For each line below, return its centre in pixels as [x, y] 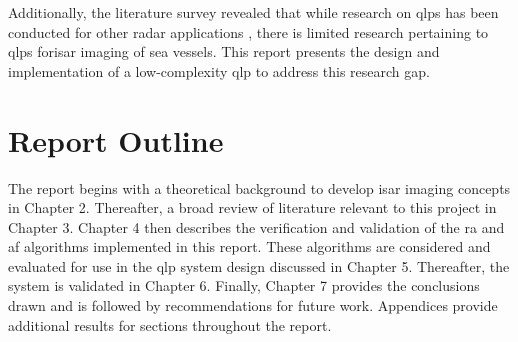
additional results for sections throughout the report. [170, 324]
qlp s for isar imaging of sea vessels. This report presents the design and [224, 51]
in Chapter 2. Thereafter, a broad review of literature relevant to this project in [252, 207]
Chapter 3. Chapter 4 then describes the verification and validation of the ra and [256, 226]
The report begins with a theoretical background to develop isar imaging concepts [259, 187]
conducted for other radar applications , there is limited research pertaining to [248, 31]
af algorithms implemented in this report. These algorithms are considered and [249, 246]
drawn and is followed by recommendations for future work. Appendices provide [253, 305]
